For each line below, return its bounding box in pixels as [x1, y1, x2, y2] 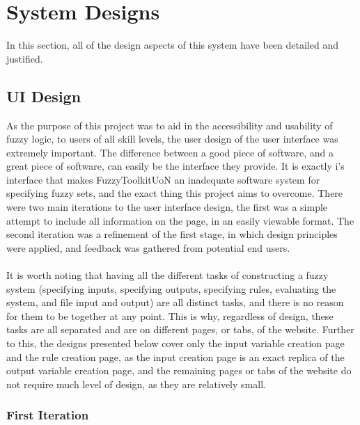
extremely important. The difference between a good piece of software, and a [6, 145, 334, 159]
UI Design [6, 85, 81, 106]
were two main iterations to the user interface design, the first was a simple [6, 200, 328, 214]
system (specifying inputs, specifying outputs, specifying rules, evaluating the [6, 281, 336, 296]
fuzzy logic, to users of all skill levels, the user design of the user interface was [6, 131, 338, 146]
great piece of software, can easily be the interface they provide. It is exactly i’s [6, 159, 345, 173]
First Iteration [6, 406, 89, 424]
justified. [6, 51, 43, 65]
